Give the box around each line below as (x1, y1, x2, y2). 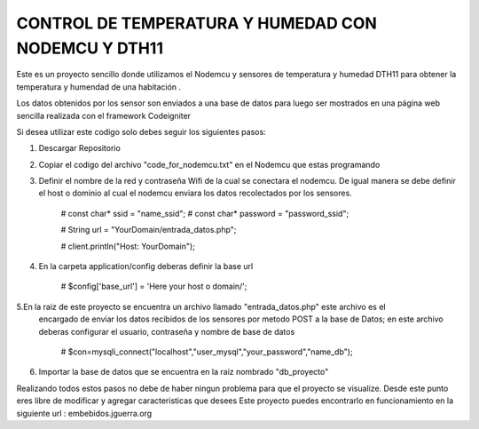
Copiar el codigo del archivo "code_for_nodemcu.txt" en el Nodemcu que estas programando (38, 159, 381, 170)
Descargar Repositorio (38, 143, 122, 154)
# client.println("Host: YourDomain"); (60, 241, 195, 251)
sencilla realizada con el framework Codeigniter (16, 110, 191, 121)
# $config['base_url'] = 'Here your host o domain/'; (60, 281, 247, 292)
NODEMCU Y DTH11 (16, 38, 164, 58)
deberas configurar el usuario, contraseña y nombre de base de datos (38, 326, 295, 337)
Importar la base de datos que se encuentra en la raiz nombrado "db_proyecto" (38, 367, 329, 377)
